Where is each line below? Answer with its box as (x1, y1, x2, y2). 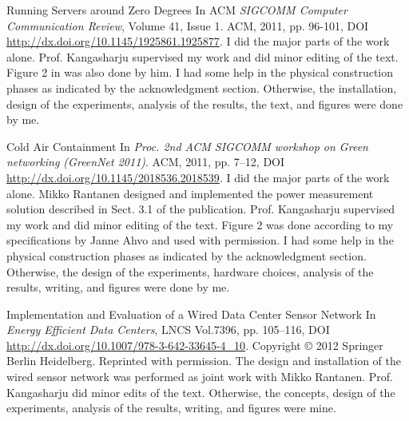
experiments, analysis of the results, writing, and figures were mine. (6, 399, 336, 416)
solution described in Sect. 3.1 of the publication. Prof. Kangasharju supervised (6, 201, 395, 217)
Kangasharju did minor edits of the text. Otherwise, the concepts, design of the (6, 383, 395, 400)
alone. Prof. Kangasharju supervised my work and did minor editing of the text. (6, 48, 399, 65)
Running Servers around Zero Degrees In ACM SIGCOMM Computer (6, 2, 347, 18)
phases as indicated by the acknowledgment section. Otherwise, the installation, (6, 79, 397, 96)
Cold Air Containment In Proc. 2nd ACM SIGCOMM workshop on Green (6, 137, 368, 154)
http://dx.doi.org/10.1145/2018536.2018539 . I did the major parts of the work (6, 169, 390, 185)
